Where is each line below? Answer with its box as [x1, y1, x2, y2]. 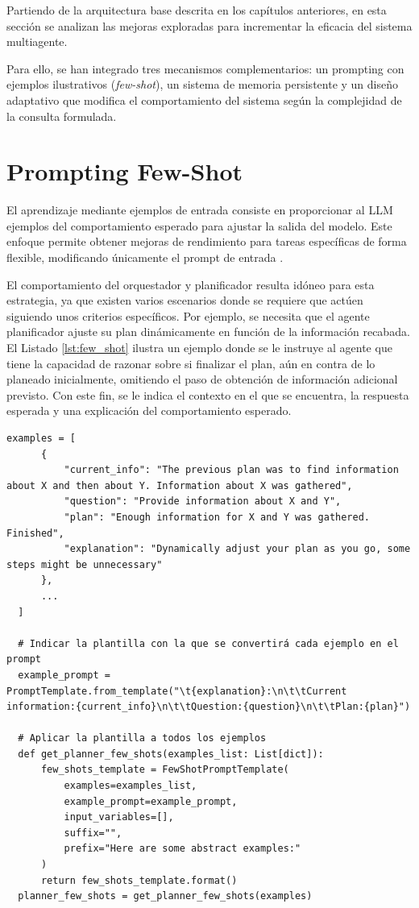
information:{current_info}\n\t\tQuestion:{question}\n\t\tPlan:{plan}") [6, 701, 411, 713]
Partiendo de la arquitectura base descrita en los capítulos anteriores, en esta [6, 2, 387, 18]
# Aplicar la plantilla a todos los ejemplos [18, 732, 267, 744]
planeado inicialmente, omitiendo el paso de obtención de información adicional [6, 371, 398, 388]
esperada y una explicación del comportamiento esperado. [6, 402, 292, 419]
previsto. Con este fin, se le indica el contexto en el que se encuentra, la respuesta [6, 386, 409, 403]
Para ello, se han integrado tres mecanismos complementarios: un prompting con [6, 60, 404, 77]
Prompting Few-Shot [6, 155, 243, 188]
